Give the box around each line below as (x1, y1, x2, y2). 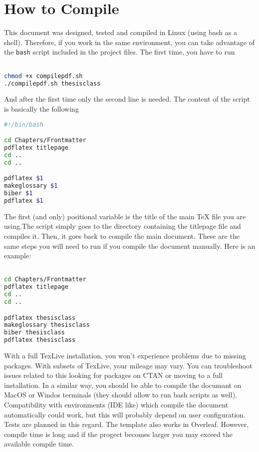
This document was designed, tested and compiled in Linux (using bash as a (4, 27, 237, 38)
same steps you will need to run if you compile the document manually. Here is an (4, 240, 256, 251)
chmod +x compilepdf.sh (4, 72, 83, 80)
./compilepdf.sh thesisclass (4, 80, 101, 87)
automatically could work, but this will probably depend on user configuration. (4, 409, 246, 419)
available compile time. (4, 438, 74, 449)
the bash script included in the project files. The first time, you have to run (4, 47, 235, 57)
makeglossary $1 (4, 182, 58, 190)
